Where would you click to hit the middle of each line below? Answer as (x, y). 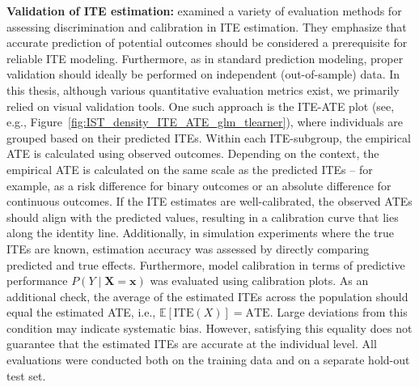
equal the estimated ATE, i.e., (81, 312)
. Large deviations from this (339, 312)
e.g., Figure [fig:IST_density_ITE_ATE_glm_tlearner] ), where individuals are (205, 122)
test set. (26, 375)
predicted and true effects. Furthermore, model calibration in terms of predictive (206, 264)
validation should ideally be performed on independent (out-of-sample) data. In (203, 74)
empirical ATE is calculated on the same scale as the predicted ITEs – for (190, 169)
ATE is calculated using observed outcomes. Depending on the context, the (193, 153)
